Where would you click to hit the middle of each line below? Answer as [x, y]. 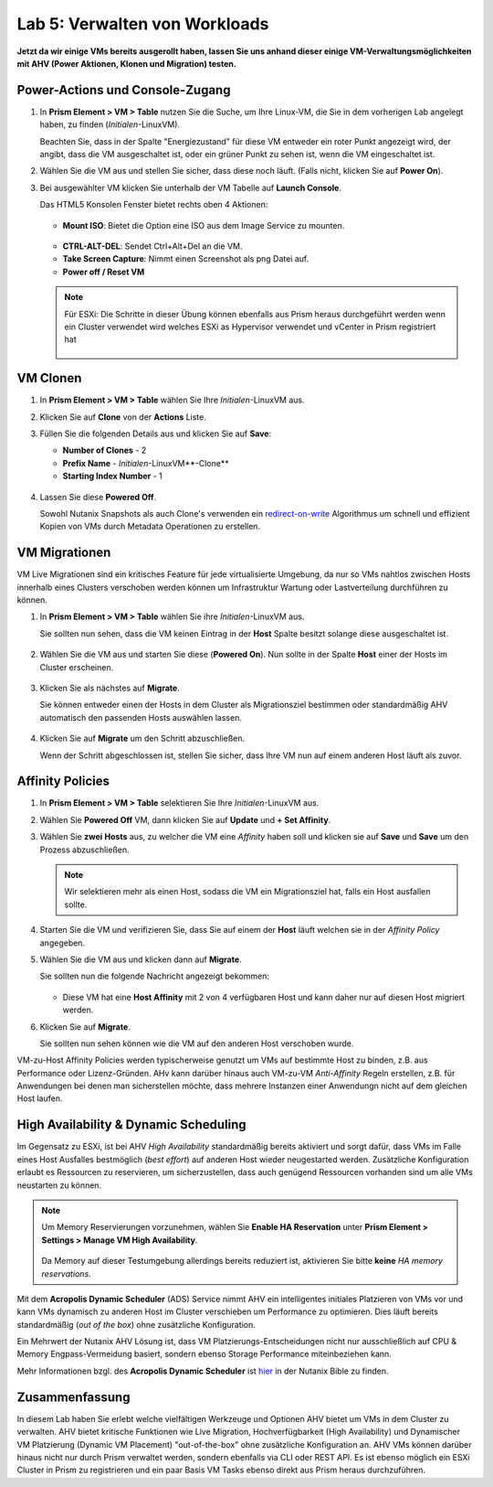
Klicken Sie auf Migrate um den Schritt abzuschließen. [142, 738]
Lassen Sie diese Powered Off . [98, 497]
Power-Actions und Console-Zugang [124, 90]
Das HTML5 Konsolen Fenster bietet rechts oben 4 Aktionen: [154, 205]
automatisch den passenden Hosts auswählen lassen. [141, 717]
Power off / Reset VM [104, 272]
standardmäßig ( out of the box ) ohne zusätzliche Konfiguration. [136, 1324]
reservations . [66, 1273]
